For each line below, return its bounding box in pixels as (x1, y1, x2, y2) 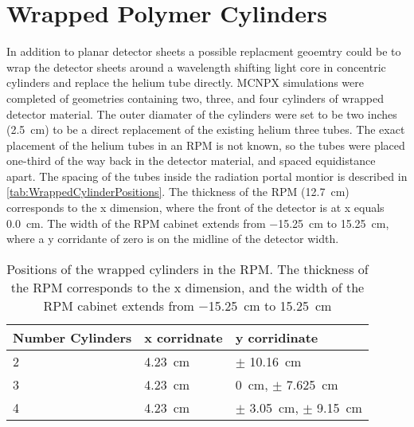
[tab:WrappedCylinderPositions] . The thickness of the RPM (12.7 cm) (6, 183, 350, 200)
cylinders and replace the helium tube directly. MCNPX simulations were (6, 74, 364, 91)
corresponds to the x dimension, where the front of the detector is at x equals (6, 199, 385, 216)
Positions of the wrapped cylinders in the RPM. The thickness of (6, 259, 369, 278)
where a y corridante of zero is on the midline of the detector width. (6, 230, 339, 247)
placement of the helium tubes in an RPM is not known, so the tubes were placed (6, 136, 405, 153)
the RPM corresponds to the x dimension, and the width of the (10, 277, 365, 296)
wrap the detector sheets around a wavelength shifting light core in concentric (6, 58, 386, 75)
